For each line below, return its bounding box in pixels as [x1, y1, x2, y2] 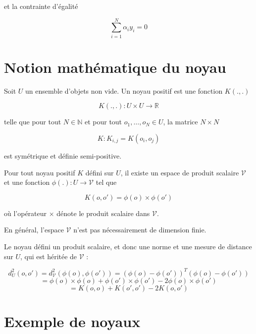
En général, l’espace [4, 224, 64, 235]
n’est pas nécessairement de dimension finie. [73, 224, 206, 235]
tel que [96, 177, 117, 187]
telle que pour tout [4, 116, 61, 127]
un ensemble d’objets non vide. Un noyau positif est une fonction [25, 85, 223, 96]
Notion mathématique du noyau [4, 56, 226, 77]
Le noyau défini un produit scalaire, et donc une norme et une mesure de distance [4, 241, 252, 251]
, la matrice [163, 116, 198, 127]
